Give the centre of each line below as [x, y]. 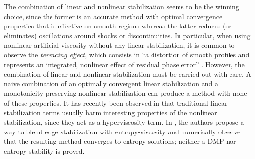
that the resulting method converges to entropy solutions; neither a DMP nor [120, 141]
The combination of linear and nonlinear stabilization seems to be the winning [122, 6]
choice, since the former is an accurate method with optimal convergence [113, 16]
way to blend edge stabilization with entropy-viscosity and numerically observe [122, 131]
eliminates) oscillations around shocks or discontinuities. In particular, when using [127, 35]
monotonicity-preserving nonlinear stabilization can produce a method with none [126, 93]
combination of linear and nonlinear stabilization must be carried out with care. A [127, 74]
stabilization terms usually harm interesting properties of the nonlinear [111, 112]
